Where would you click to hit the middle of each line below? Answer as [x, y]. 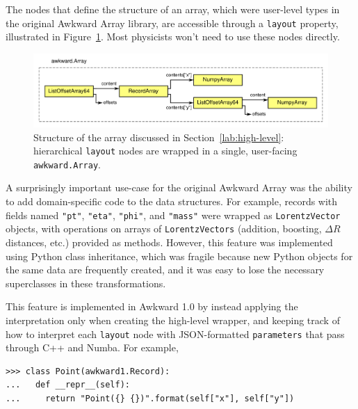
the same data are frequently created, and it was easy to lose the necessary [165, 270]
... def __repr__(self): [68, 385]
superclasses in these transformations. [86, 283]
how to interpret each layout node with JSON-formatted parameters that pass [175, 334]
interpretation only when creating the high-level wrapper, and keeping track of [173, 320]
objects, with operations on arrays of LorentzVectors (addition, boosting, [164, 228]
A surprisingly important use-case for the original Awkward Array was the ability [179, 187]
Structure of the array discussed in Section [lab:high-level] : [159, 137]
